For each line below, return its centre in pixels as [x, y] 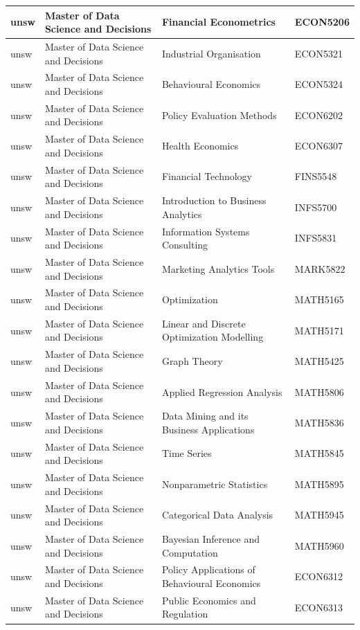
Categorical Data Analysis [217, 515]
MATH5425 [319, 361]
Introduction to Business [214, 200]
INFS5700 [316, 207]
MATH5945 [319, 515]
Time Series [187, 453]
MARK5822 [320, 268]
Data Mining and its [205, 416]
